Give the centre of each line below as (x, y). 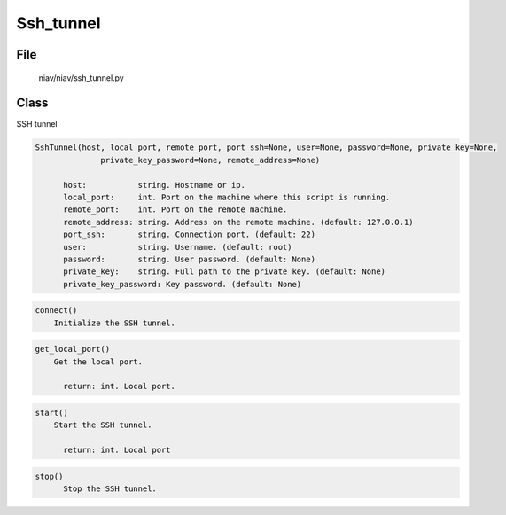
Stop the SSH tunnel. (110, 489)
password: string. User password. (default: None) (190, 259)
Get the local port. (98, 362)
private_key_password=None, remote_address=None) (210, 160)
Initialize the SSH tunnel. (115, 323)
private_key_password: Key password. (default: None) (183, 284)
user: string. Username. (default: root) (178, 247)
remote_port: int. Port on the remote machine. (175, 210)
